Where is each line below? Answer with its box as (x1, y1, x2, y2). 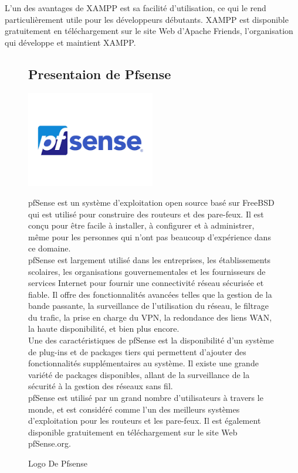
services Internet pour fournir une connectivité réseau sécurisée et (28, 277, 264, 289)
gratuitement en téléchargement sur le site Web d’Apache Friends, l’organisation (5, 25, 293, 37)
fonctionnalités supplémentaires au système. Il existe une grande (28, 357, 259, 369)
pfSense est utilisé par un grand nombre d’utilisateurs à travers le (28, 392, 263, 404)
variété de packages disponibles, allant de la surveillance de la (28, 368, 250, 380)
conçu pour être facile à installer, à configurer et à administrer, (28, 219, 255, 232)
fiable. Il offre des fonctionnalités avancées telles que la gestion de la (28, 288, 272, 300)
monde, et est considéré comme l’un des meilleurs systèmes (28, 403, 240, 415)
